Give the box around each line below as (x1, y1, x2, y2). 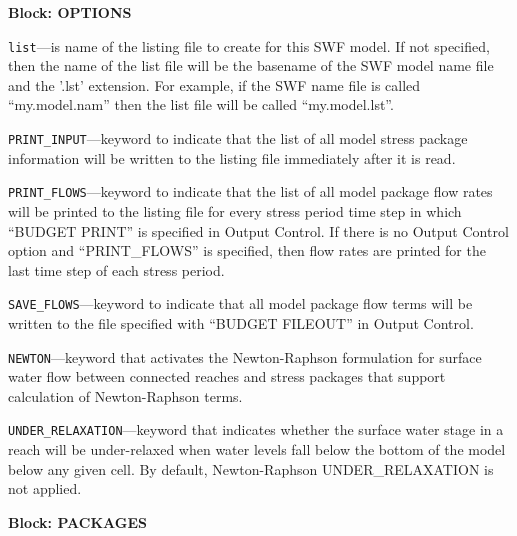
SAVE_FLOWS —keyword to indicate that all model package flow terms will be (8, 293, 473, 314)
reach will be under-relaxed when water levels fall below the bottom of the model (8, 439, 506, 460)
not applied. (8, 478, 82, 499)
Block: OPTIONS (8, 2, 132, 22)
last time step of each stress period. (8, 259, 225, 280)
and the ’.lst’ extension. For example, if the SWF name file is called (8, 74, 421, 95)
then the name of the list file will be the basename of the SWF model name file (8, 55, 494, 76)
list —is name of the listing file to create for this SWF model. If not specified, (8, 35, 490, 56)
